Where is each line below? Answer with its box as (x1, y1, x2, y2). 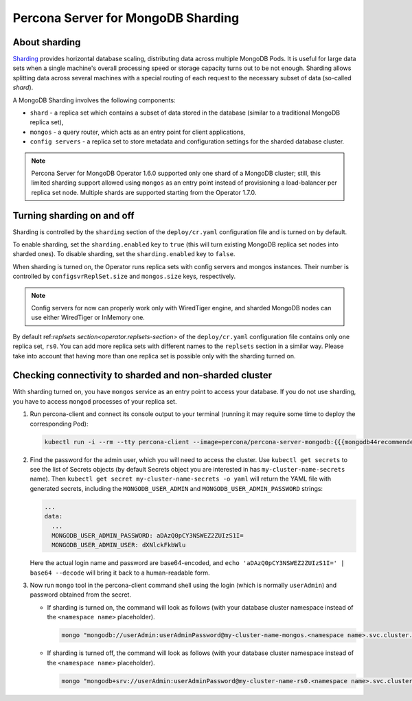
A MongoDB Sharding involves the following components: (12, 96, 176, 104)
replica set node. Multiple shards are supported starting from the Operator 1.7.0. (31, 188, 257, 196)
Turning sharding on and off (12, 209, 135, 221)
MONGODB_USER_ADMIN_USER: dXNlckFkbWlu (51, 541, 186, 549)
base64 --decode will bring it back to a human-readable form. (30, 568, 210, 577)
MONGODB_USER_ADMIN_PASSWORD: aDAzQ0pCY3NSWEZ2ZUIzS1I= (51, 531, 244, 539)
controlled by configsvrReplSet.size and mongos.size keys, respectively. (12, 272, 236, 281)
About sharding (12, 36, 81, 48)
